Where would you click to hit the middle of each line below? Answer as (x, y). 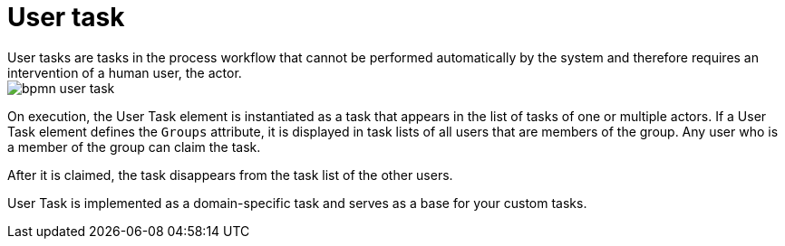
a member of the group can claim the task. (134, 147)
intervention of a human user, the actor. (125, 72)
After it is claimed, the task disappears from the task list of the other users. (230, 175)
